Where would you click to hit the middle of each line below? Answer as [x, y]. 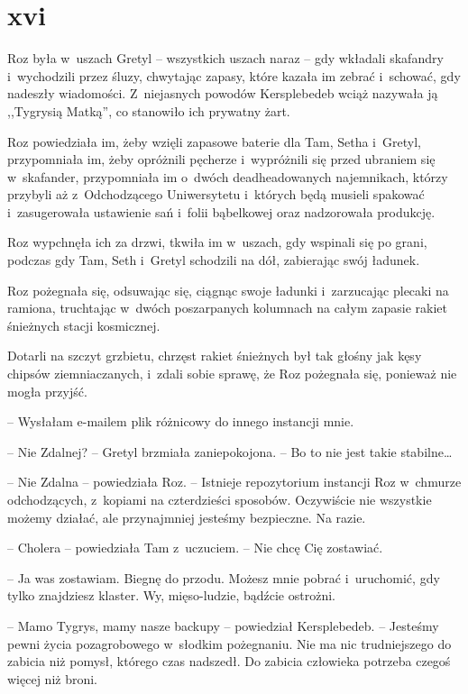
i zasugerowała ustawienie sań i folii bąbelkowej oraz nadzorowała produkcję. [221, 211]
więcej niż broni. [52, 678]
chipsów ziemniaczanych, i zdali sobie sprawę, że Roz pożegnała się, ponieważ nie [232, 374]
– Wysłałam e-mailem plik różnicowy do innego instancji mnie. [181, 421]
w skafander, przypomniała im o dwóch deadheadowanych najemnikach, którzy [228, 176]
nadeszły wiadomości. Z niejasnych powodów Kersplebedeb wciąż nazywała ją [223, 93]
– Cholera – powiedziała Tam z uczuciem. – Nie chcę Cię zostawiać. [195, 548]
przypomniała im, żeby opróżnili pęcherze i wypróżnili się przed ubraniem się [221, 159]
